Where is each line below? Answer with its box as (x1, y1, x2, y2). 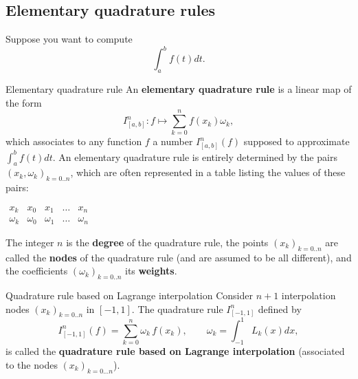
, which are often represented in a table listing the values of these (70, 165, 346, 180)
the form (5, 95, 42, 109)
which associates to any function (5, 134, 142, 149)
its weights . (124, 263, 177, 278)
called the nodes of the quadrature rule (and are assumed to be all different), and (5, 250, 352, 264)
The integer (5, 235, 54, 249)
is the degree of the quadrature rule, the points (66, 235, 269, 249)
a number (153, 134, 193, 149)
